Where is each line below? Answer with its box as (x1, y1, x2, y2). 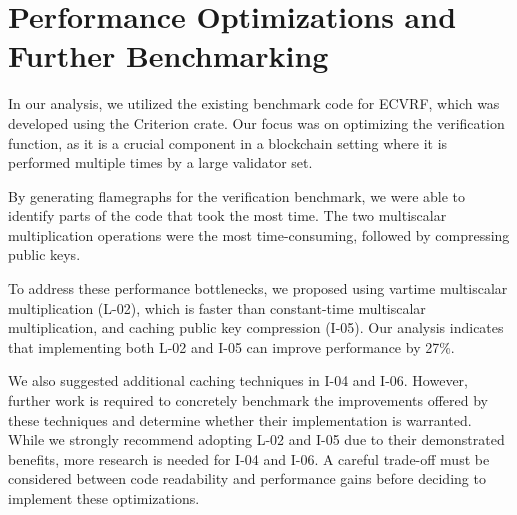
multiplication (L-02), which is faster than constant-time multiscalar (8, 297, 426, 318)
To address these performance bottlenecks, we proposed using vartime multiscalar (8, 278, 508, 299)
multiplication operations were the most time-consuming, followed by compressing (8, 224, 510, 245)
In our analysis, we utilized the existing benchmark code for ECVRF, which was (8, 93, 500, 114)
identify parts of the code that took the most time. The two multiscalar (8, 205, 447, 226)
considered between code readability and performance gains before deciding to (8, 468, 486, 489)
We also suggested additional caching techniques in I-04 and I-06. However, (8, 370, 468, 391)
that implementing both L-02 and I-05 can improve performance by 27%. (8, 336, 455, 357)
